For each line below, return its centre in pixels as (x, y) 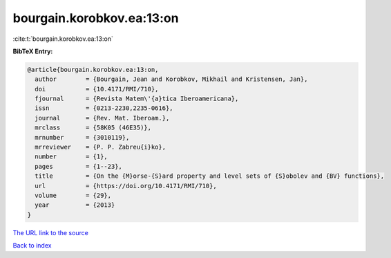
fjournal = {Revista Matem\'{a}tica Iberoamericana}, (137, 99)
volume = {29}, (73, 195)
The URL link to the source (51, 232)
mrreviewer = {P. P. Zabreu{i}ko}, (100, 147)
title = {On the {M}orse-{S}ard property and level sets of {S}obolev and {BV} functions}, (210, 176)
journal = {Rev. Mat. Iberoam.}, (102, 118)
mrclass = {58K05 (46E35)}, (93, 128)
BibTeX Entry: (33, 51)
